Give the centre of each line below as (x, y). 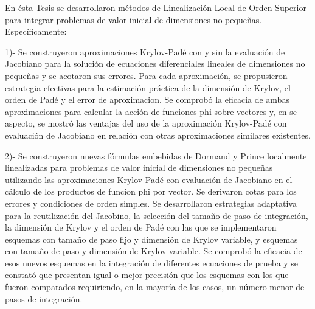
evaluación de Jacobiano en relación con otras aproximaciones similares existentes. (158, 135)
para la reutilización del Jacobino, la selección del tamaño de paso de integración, (157, 215)
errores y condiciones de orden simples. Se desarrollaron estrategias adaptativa (151, 203)
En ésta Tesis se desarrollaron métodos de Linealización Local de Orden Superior (156, 7)
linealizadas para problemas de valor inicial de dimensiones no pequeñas (139, 168)
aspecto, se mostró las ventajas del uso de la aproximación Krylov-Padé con (146, 123)
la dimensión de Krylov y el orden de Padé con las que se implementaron (141, 227)
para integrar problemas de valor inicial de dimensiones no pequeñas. (133, 19)
